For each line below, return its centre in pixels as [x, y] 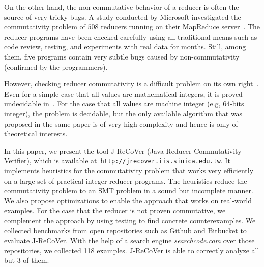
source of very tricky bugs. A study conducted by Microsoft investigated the [123, 17]
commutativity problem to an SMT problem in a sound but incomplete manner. [129, 190]
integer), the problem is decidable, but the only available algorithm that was [123, 113]
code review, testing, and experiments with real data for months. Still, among [125, 47]
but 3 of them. [27, 260]
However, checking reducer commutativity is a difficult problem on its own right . [131, 84]
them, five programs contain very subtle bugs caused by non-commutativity [122, 56]
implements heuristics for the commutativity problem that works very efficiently [129, 170]
